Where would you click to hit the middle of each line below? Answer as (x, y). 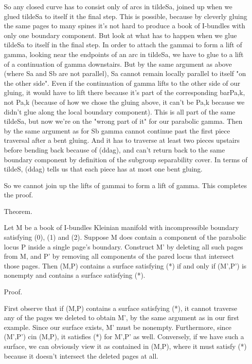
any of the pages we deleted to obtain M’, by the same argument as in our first (122, 317)
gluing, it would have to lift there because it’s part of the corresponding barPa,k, (125, 92)
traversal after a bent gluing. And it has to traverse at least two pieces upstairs (122, 140)
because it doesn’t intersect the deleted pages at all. (81, 355)
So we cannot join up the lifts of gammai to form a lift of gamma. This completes (126, 185)
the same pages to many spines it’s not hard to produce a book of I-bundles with (125, 26)
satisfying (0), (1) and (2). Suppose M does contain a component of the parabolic (125, 237)
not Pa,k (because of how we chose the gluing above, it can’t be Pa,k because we (124, 102)
